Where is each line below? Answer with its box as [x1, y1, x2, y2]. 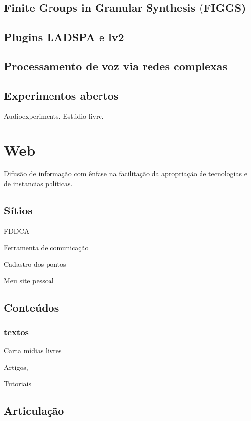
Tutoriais [4, 378, 31, 389]
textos [4, 325, 29, 338]
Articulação [4, 403, 64, 418]
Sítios [4, 202, 33, 217]
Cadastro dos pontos [4, 259, 66, 269]
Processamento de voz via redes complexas [4, 58, 228, 73]
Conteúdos [4, 300, 59, 315]
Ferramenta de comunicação [4, 242, 89, 253]
